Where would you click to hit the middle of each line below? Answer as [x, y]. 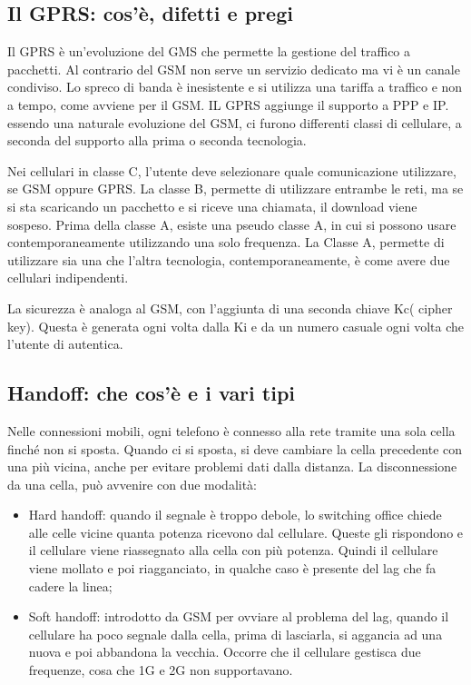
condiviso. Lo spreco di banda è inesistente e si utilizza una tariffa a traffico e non [235, 87]
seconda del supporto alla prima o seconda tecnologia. [157, 140]
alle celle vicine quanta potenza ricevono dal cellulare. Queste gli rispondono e [246, 532]
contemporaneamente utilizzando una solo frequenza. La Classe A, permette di [226, 242]
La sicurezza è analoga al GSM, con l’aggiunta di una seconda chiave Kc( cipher [230, 308]
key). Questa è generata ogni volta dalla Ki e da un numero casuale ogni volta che [236, 326]
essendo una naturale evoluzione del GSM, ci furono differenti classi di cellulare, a [235, 122]
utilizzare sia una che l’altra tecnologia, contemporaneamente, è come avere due [229, 259]
